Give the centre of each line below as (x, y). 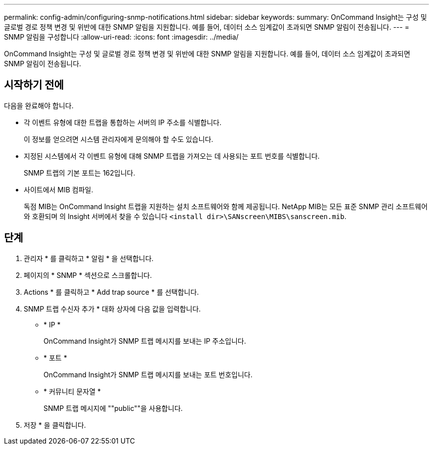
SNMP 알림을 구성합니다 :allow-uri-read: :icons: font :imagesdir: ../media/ (121, 37)
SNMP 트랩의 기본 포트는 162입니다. (80, 173)
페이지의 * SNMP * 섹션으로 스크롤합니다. (88, 275)
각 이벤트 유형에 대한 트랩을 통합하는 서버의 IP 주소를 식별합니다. (123, 122)
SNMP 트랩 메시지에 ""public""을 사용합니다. (113, 408)
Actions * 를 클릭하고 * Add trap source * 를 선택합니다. (111, 292)
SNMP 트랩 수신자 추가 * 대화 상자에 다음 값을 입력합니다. (112, 309)
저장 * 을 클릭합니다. (55, 425)
